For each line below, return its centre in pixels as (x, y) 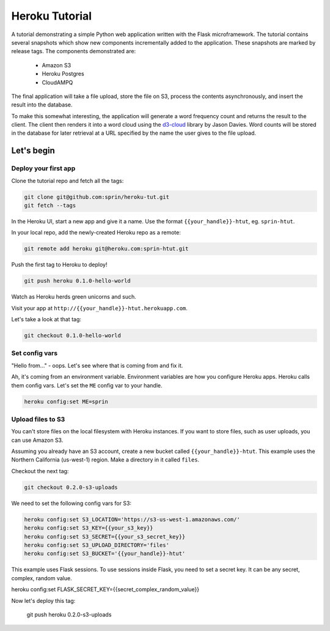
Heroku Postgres (63, 74)
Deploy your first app (43, 168)
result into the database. (42, 105)
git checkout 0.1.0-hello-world (73, 336)
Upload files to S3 (38, 419)
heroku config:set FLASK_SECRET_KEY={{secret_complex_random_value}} (105, 589)
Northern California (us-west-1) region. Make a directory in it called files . (105, 460)
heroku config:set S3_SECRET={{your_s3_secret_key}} (105, 536)
